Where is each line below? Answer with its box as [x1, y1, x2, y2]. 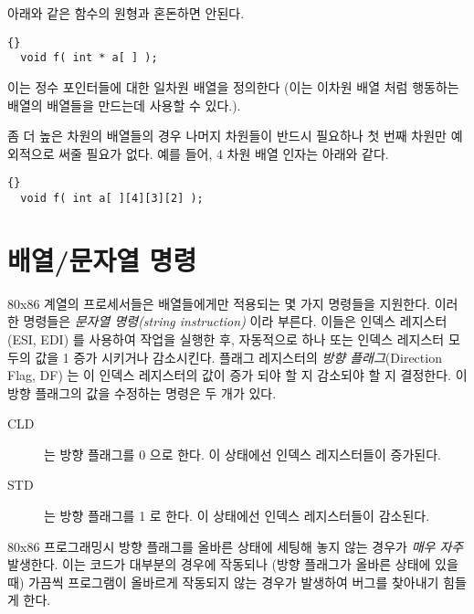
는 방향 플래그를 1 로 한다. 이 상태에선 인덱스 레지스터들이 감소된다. [44, 506, 430, 525]
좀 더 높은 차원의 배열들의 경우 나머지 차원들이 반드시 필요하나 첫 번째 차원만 [7, 126, 447, 145]
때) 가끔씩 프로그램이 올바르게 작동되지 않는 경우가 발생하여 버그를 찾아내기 [7, 572, 439, 591]
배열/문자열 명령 [7, 240, 197, 278]
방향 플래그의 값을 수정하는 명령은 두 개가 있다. [7, 383, 277, 402]
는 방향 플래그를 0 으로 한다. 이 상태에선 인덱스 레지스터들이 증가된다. [44, 444, 441, 463]
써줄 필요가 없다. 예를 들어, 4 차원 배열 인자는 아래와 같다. [58, 143, 389, 163]
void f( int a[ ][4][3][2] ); [20, 191, 204, 205]
